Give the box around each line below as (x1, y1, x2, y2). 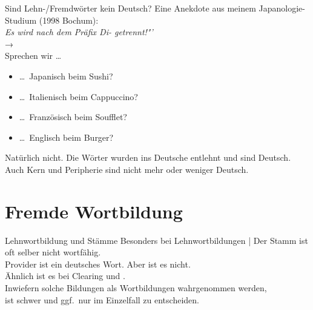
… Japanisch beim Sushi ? (19, 69, 113, 82)
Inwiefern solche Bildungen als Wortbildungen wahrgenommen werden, (5, 281, 267, 294)
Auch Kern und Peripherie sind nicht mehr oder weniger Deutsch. (5, 163, 249, 175)
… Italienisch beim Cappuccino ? (19, 90, 138, 103)
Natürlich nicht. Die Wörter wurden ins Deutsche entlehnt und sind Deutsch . (5, 151, 291, 164)
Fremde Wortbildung (5, 198, 183, 223)
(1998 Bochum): (39, 13, 99, 26)
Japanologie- (259, 2, 305, 14)
